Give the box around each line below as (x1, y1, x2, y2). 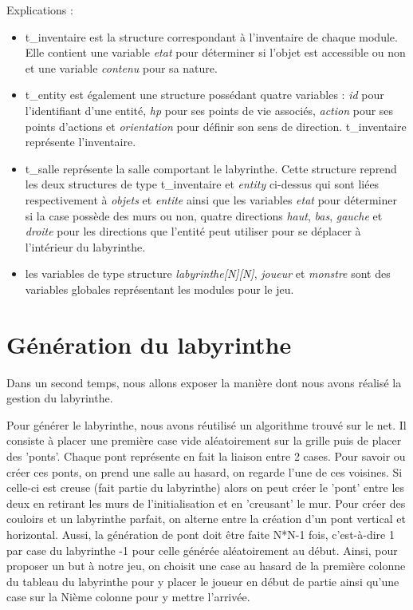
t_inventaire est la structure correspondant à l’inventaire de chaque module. (25, 28, 398, 45)
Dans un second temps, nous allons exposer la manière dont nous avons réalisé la (6, 374, 402, 390)
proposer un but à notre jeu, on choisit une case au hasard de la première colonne (6, 557, 406, 574)
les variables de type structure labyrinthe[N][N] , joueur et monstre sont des (25, 265, 391, 282)
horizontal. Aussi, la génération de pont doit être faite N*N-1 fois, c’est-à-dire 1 (6, 525, 395, 542)
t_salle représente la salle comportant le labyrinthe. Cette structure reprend (25, 160, 397, 176)
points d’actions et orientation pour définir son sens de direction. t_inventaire (25, 117, 407, 134)
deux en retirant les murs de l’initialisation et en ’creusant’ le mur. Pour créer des (6, 494, 406, 511)
